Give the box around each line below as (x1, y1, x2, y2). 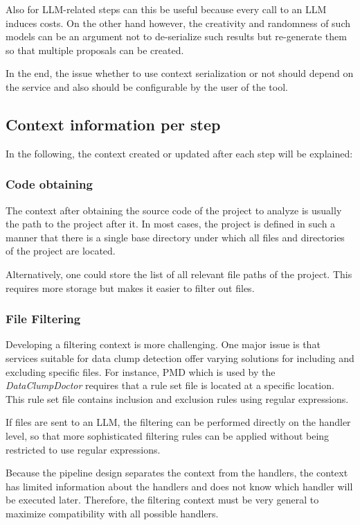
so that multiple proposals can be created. (6, 42, 184, 57)
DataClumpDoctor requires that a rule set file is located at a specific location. (6, 378, 334, 393)
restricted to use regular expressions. (6, 442, 161, 456)
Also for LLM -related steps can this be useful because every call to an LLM (6, 2, 327, 16)
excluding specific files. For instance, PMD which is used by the (6, 364, 276, 379)
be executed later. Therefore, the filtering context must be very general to (6, 492, 319, 507)
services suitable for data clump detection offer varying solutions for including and (6, 350, 354, 365)
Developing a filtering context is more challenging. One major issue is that (6, 337, 321, 352)
